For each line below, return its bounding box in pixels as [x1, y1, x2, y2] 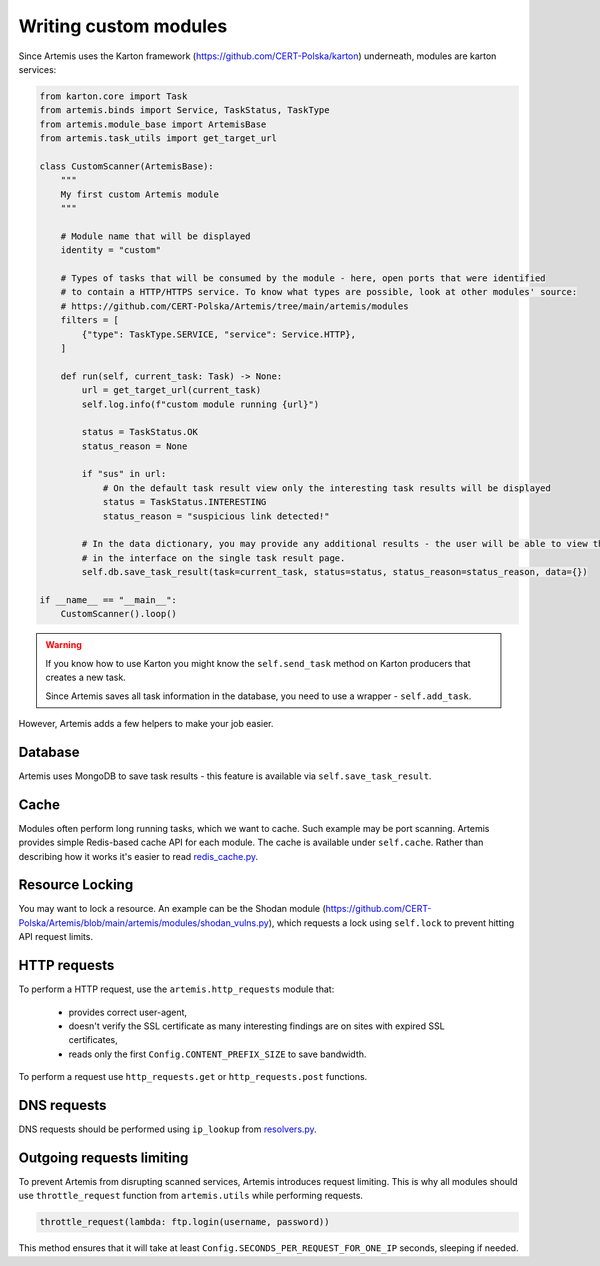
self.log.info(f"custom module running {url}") [81, 398, 320, 410]
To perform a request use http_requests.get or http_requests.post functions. [18, 1071, 368, 1083]
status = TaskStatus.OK [81, 426, 199, 438]
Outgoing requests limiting [18, 1149, 189, 1166]
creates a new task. [45, 671, 127, 684]
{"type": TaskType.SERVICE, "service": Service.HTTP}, [81, 328, 357, 340]
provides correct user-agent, [68, 1006, 188, 1018]
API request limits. [18, 931, 94, 943]
